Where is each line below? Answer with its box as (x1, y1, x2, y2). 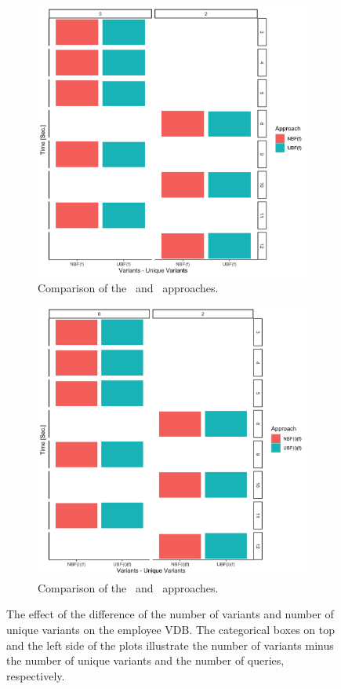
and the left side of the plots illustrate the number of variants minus (6, 636, 334, 653)
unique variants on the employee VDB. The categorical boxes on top (6, 621, 336, 637)
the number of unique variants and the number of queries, (6, 652, 285, 669)
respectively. (6, 667, 65, 684)
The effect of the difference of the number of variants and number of (6, 606, 334, 622)
